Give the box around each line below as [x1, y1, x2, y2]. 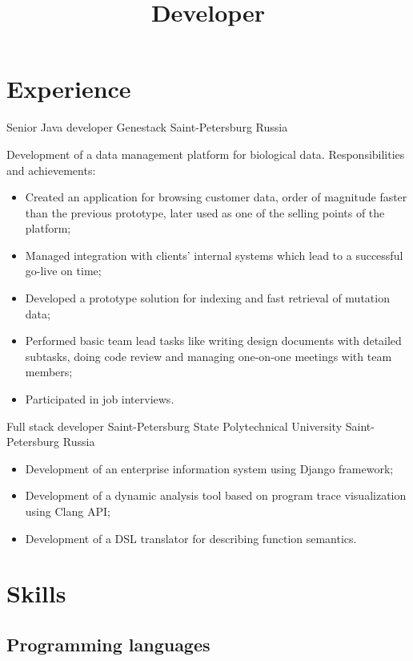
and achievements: [6, 161, 96, 178]
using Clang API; [25, 503, 110, 519]
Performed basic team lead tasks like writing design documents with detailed [25, 332, 402, 349]
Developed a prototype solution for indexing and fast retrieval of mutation [25, 290, 390, 306]
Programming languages [6, 631, 211, 656]
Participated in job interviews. [25, 391, 174, 408]
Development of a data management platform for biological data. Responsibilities [6, 145, 405, 162]
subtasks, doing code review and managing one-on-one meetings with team [25, 347, 392, 364]
